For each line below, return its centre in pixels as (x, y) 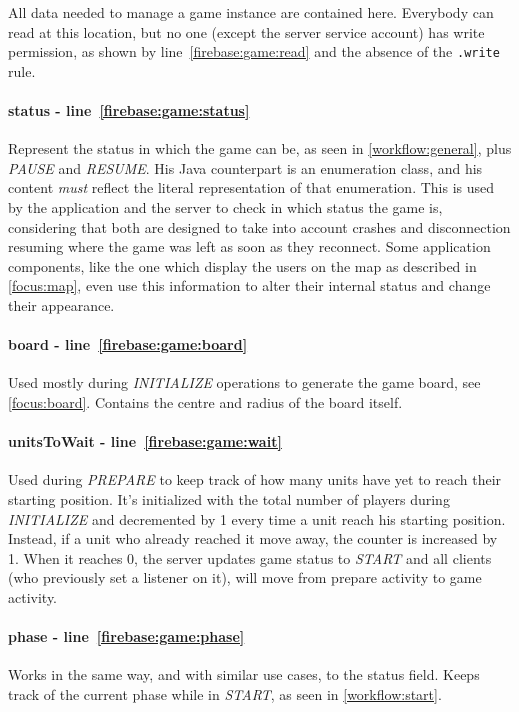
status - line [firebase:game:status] (129, 110)
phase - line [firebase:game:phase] (126, 636)
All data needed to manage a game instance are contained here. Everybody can (251, 12)
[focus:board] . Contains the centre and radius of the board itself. (205, 401)
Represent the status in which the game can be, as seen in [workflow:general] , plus (260, 148)
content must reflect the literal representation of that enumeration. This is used (251, 187)
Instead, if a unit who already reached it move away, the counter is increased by (253, 538)
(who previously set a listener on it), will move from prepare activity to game (245, 577)
